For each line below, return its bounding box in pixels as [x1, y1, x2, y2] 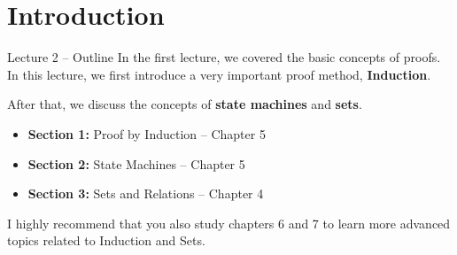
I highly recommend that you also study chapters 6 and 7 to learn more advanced [7, 213, 451, 232]
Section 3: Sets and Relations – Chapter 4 [27, 184, 264, 203]
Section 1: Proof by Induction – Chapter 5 [27, 124, 266, 143]
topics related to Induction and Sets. [7, 231, 205, 250]
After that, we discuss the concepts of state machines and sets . [7, 95, 362, 113]
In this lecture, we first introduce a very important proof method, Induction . [7, 65, 431, 83]
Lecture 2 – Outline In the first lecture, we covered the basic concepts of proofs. [7, 48, 441, 66]
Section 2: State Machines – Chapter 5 [27, 154, 245, 173]
